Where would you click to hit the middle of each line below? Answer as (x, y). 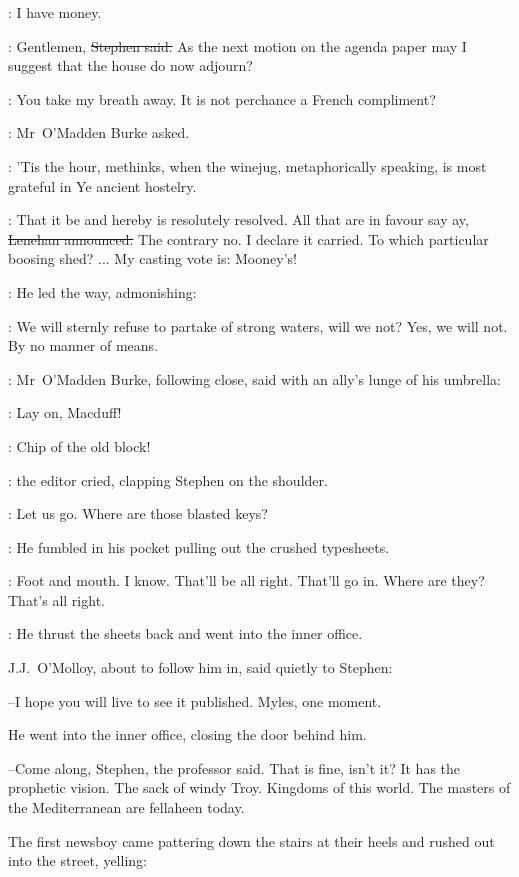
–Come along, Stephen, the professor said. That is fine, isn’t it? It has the (234, 767)
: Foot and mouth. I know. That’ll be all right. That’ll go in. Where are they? (246, 580)
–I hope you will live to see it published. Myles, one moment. (195, 700)
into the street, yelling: (77, 860)
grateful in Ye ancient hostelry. (102, 185)
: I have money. (55, 12)
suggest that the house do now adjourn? (130, 65)
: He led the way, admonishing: (102, 291)
